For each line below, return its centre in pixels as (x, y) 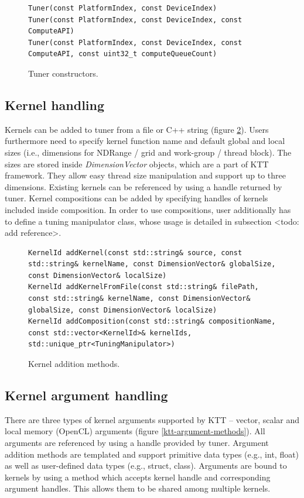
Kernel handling (55, 104)
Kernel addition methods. (74, 364)
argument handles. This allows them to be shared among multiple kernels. (138, 488)
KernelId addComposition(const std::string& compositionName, (152, 322)
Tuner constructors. (63, 73)
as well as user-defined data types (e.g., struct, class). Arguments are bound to (146, 466)
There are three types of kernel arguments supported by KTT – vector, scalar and (152, 419)
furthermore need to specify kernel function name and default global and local (145, 141)
